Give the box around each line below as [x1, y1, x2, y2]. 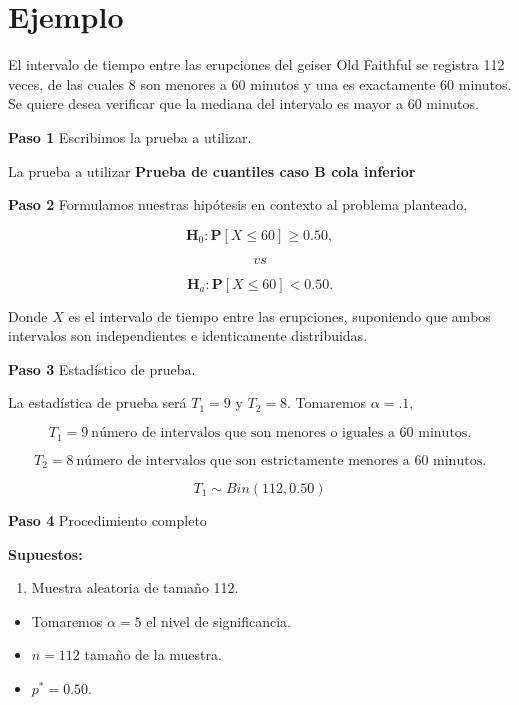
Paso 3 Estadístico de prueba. [8, 358, 196, 379]
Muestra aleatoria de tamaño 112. [31, 577, 239, 598]
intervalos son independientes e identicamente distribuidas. [8, 325, 368, 346]
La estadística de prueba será [8, 392, 187, 413]
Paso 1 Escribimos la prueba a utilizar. [8, 126, 252, 147]
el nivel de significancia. [146, 610, 291, 631]
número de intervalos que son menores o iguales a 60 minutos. [91, 426, 472, 441]
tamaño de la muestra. [84, 644, 222, 665]
